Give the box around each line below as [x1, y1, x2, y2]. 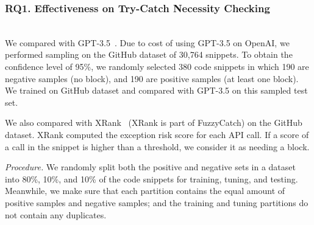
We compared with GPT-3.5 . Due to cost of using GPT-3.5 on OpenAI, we [5, 36, 290, 49]
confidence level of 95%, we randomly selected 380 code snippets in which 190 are [5, 60, 309, 72]
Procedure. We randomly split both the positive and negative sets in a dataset [5, 161, 296, 173]
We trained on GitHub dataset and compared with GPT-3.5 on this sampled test [5, 84, 308, 97]
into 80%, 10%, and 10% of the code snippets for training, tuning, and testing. [5, 172, 298, 185]
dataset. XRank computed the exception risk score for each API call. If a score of [5, 128, 309, 140]
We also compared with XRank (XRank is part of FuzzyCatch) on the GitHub [5, 116, 302, 129]
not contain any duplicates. [5, 208, 107, 221]
